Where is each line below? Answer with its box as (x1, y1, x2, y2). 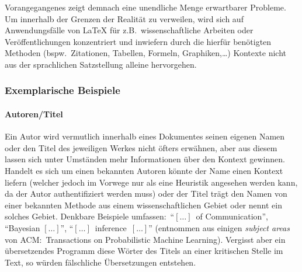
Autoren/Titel (5, 108, 63, 120)
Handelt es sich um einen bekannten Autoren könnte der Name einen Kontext (5, 164, 283, 176)
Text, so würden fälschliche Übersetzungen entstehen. (5, 256, 196, 268)
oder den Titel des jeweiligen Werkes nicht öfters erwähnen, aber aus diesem (5, 141, 277, 154)
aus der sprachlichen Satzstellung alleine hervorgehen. (5, 58, 197, 70)
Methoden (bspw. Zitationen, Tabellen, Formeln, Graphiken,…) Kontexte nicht (5, 47, 287, 59)
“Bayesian (5, 221, 40, 233)
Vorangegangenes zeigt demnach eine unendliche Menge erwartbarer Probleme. (5, 1, 286, 13)
